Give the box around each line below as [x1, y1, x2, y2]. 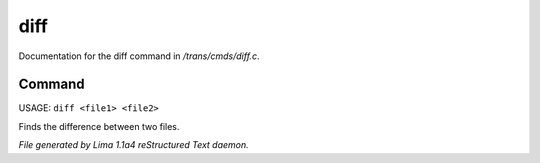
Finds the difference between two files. [18, 120, 180, 132]
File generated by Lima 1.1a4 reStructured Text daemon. [18, 139, 249, 151]
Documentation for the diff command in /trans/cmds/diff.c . [18, 50, 260, 62]
